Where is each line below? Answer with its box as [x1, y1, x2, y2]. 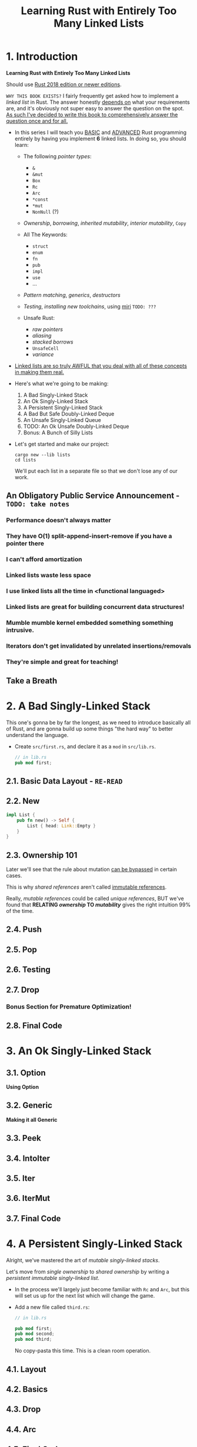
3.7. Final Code [6, 1213, 61, 1223]
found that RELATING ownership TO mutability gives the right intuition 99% [6, 901, 191, 908]
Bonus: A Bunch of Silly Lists [23, 429, 93, 436]
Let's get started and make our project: [14, 440, 110, 447]
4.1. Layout [6, 1364, 46, 1374]
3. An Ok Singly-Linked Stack [6, 1045, 152, 1058]
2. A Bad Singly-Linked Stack [6, 699, 151, 713]
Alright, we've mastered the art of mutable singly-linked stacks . [6, 1256, 160, 1263]
